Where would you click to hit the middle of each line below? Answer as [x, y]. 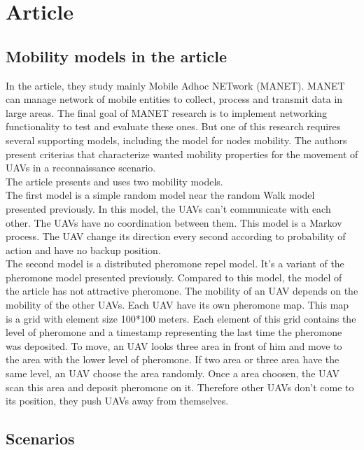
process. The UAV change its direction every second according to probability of [176, 236]
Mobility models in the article [117, 56]
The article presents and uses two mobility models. [114, 181]
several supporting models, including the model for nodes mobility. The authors [176, 140]
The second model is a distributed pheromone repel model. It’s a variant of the [175, 263]
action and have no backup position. [83, 249]
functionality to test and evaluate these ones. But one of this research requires [173, 126]
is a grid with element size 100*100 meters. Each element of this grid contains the [181, 318]
